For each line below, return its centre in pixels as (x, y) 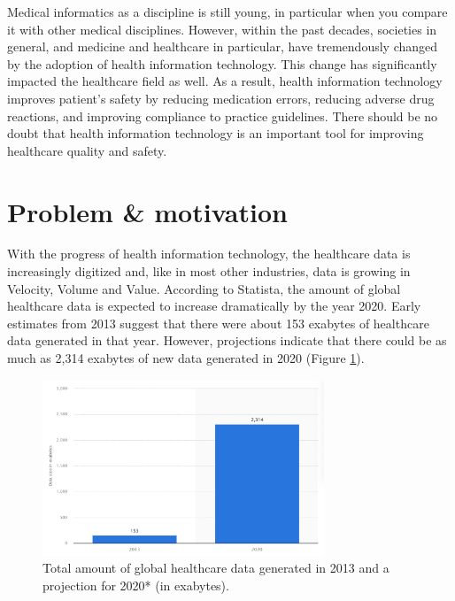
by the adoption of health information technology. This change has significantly (222, 63)
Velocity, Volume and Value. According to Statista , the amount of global (204, 288)
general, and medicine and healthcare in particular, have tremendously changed (223, 46)
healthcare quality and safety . (87, 150)
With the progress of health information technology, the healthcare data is (209, 254)
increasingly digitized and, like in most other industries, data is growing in (209, 271)
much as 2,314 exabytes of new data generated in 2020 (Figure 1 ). (186, 358)
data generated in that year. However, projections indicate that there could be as (227, 340)
